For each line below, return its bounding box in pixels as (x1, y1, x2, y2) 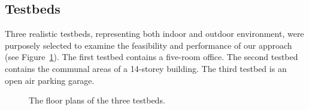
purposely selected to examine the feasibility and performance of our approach (5, 39, 292, 51)
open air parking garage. (5, 74, 95, 86)
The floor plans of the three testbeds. (29, 94, 165, 106)
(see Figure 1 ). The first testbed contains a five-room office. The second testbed (5, 51, 298, 63)
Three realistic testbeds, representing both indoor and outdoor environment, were (5, 27, 304, 40)
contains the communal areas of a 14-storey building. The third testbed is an (5, 62, 287, 74)
